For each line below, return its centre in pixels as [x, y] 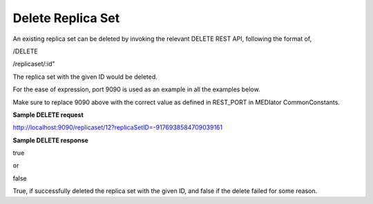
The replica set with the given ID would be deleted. [85, 77]
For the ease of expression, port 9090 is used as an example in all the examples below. [136, 89]
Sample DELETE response [51, 140]
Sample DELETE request [48, 115]
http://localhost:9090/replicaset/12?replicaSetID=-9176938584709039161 [118, 127]
